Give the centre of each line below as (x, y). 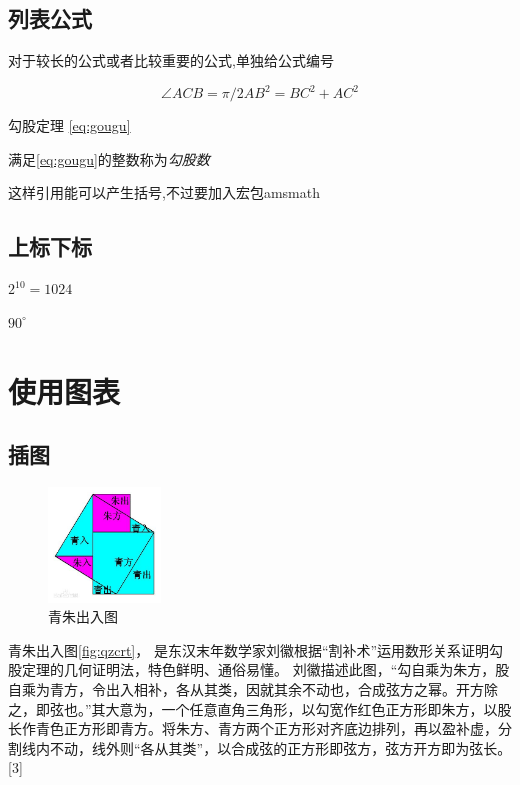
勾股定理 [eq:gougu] (69, 125)
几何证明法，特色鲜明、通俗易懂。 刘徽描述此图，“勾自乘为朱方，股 (286, 669)
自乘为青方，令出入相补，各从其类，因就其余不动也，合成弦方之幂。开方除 (253, 688)
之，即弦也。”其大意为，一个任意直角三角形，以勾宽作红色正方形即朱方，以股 (260, 708)
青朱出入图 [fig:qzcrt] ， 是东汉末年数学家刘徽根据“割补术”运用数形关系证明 (249, 649)
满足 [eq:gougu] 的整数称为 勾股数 (109, 158)
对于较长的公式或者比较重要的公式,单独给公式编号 (171, 60)
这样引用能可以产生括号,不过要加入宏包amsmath (164, 192)
